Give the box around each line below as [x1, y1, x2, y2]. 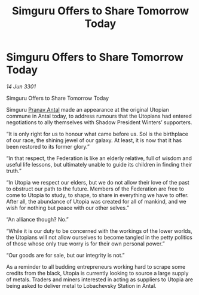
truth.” [6, 167, 22, 174]
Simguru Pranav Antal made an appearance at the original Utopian [6, 106, 169, 113]
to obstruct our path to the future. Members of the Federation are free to [6, 185, 184, 192]
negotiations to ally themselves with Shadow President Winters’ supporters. [6, 118, 192, 126]
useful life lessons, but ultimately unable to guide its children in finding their [6, 161, 192, 168]
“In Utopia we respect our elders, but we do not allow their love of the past [6, 179, 189, 186]
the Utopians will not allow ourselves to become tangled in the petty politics [6, 233, 192, 241]
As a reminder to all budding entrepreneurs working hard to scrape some [6, 263, 186, 270]
